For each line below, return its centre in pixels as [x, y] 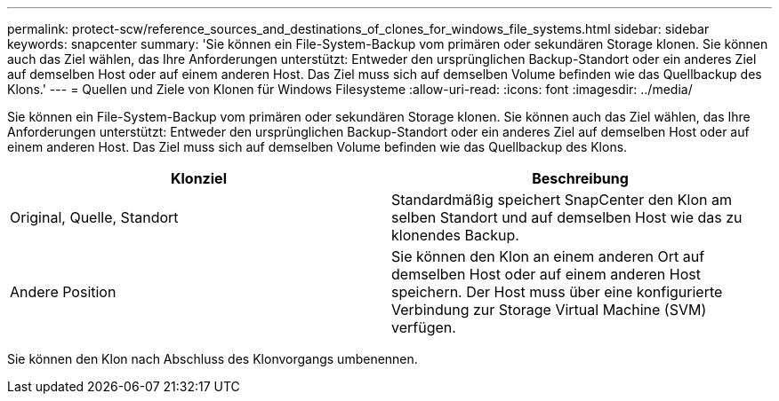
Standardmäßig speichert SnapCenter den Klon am [562, 200]
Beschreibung [580, 178]
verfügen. [424, 327]
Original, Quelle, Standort [94, 217]
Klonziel [199, 178]
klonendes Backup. [455, 235]
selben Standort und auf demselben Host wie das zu [567, 217]
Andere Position [63, 292]
